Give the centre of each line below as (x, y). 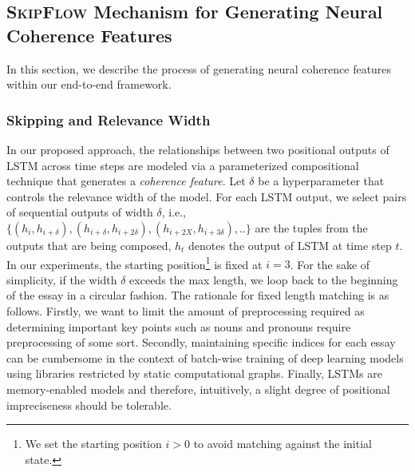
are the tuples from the (311, 227)
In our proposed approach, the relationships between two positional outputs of (198, 149)
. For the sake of (330, 264)
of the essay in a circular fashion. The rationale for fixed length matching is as (198, 295)
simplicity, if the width (62, 279)
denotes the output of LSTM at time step (290, 245)
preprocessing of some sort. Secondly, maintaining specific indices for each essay (201, 342)
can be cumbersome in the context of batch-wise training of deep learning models (205, 357)
